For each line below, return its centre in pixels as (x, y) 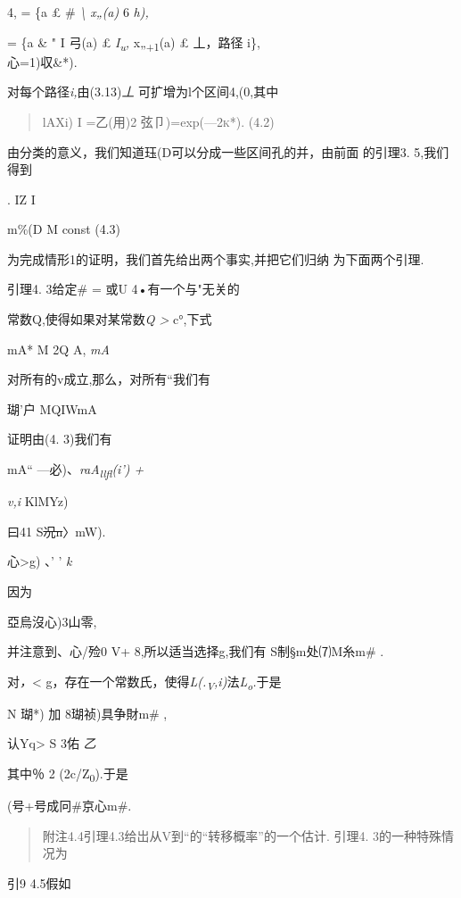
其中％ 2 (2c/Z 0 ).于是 (68, 774)
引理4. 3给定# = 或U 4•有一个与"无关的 (123, 289)
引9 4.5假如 (39, 882)
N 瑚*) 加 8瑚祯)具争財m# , (87, 713)
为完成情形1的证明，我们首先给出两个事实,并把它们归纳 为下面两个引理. (216, 258)
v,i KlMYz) (38, 501)
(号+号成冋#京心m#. (70, 806)
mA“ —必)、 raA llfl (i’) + (76, 470)
